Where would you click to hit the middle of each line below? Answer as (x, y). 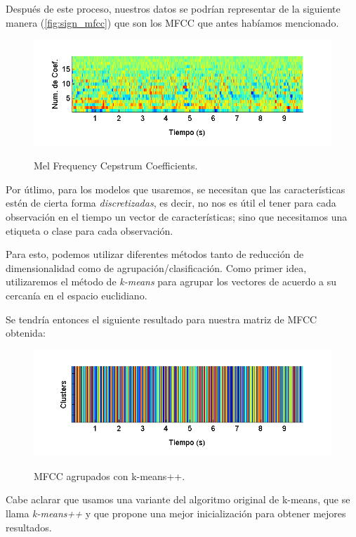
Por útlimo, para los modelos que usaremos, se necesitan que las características (176, 189)
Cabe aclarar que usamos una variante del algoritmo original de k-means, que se (178, 499)
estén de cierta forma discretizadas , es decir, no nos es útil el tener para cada (171, 203)
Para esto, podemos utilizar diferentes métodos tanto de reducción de (155, 254)
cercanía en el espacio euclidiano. (77, 295)
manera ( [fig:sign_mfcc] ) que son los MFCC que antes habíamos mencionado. (172, 22)
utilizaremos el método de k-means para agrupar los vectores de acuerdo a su (171, 282)
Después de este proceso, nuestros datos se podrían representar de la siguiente (173, 8)
